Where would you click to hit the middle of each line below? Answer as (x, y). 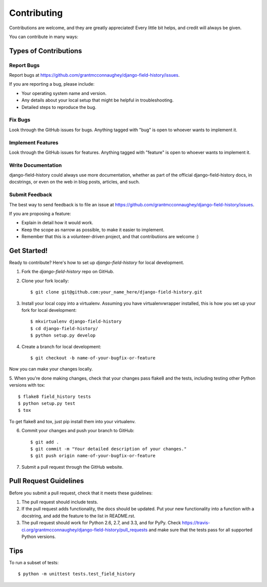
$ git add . (45, 442)
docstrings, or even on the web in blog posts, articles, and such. (75, 182)
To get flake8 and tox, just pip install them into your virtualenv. (72, 421)
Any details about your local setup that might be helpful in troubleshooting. (98, 100)
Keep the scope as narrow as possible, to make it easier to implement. (93, 230)
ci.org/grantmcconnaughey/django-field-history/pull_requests (85, 530)
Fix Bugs (20, 120)
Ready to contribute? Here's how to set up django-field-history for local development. (97, 263)
